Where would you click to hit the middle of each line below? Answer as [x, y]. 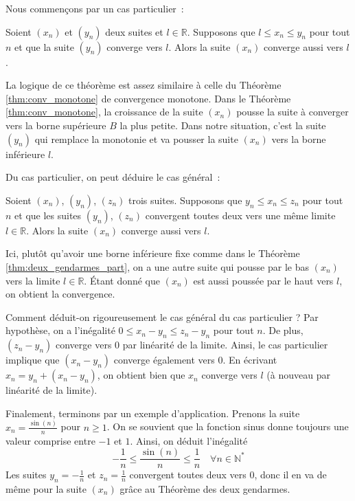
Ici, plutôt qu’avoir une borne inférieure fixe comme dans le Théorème [153, 253]
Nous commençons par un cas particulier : [95, 8]
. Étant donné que [122, 280]
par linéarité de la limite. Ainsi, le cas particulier [225, 345]
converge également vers [164, 360]
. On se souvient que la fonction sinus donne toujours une [228, 426]
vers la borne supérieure [56, 125]
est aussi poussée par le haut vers [263, 280]
